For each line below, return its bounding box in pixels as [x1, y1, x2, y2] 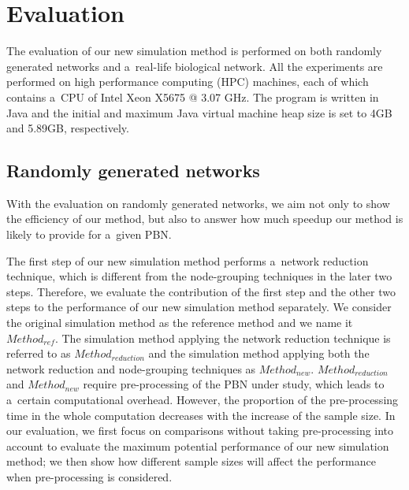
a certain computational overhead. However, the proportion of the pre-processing [6, 392, 399, 408]
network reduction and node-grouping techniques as [6, 360, 256, 377]
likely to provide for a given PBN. [6, 226, 172, 243]
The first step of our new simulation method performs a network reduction [6, 252, 369, 269]
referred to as [6, 345, 71, 362]
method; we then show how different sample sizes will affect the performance [6, 453, 376, 470]
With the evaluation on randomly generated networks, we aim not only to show [6, 195, 390, 211]
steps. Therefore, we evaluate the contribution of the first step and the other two [6, 283, 396, 299]
